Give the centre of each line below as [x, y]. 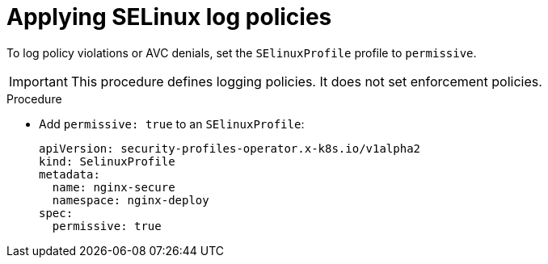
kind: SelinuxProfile [107, 161]
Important [38, 81]
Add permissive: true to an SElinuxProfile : [172, 124]
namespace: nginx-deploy [131, 200]
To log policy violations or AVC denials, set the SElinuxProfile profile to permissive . [242, 52]
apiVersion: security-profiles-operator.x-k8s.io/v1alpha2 [230, 148]
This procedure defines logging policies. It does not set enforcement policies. [306, 81]
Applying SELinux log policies [169, 17]
